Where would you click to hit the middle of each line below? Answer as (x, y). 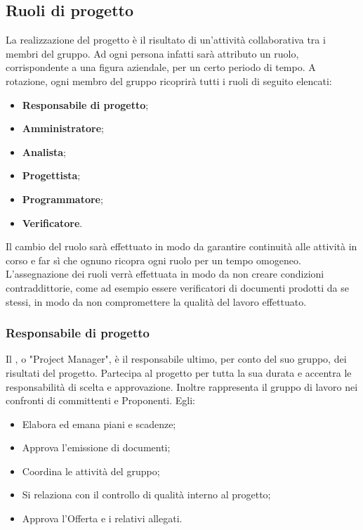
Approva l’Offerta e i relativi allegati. (102, 518)
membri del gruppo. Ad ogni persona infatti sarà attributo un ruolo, (152, 53)
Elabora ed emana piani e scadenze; (99, 424)
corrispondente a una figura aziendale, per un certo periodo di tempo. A (161, 67)
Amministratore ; (63, 128)
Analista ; (44, 151)
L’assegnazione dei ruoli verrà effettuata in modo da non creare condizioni (165, 274)
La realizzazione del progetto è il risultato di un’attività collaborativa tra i (166, 40)
